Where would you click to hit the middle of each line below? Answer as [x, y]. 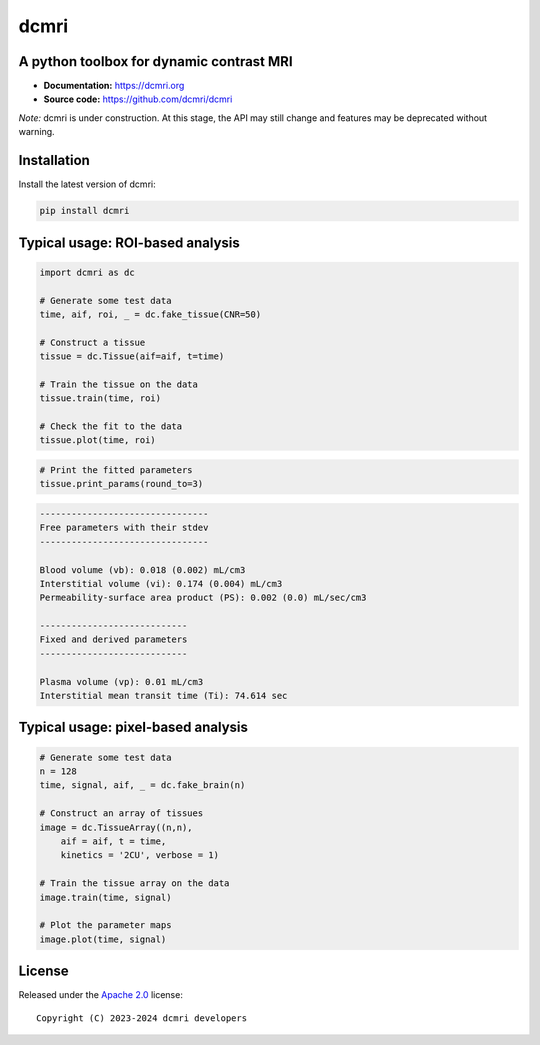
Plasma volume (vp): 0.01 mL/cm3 [121, 681]
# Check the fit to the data [111, 426]
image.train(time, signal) [105, 897]
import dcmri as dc [87, 272]
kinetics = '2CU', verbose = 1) [140, 855]
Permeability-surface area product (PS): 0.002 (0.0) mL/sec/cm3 [203, 598]
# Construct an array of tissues [121, 813]
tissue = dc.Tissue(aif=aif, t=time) [132, 356]
